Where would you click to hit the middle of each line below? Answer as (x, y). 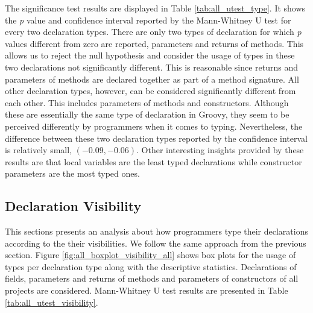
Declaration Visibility (73, 206)
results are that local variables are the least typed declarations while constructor (153, 161)
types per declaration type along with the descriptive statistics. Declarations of (151, 266)
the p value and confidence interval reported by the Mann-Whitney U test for (148, 20)
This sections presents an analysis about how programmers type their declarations (156, 231)
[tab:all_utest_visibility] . (52, 302)
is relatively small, (39, 150)
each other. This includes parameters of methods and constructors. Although (147, 102)
